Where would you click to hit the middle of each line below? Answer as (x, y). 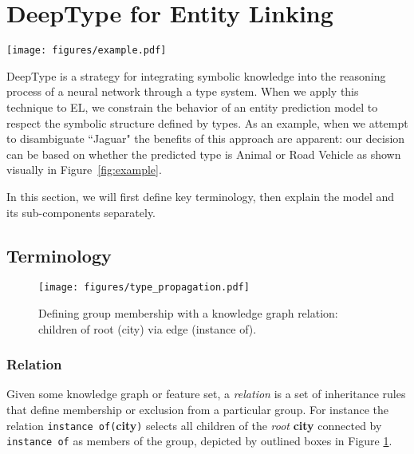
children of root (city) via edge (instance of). (148, 328)
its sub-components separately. (81, 212)
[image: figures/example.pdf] (87, 51)
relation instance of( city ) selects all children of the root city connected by (194, 425)
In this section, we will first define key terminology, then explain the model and (201, 196)
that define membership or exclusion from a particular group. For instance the (198, 409)
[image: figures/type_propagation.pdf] (144, 288)
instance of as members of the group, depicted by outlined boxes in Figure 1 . (199, 441)
